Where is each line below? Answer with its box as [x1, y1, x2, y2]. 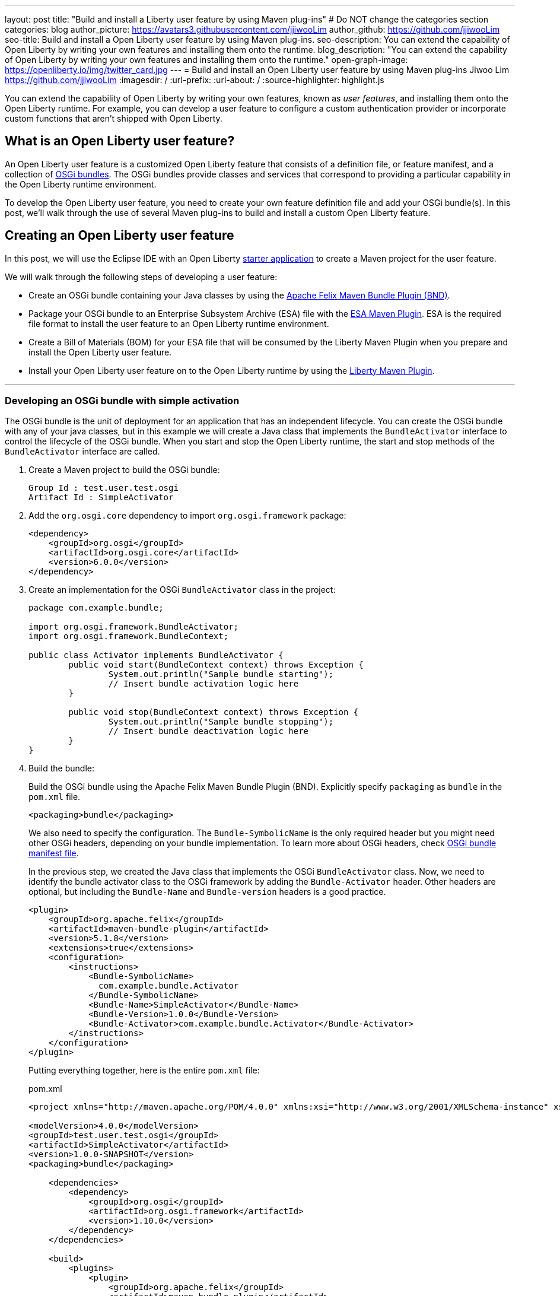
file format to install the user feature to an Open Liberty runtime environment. [28, 318, 329, 329]
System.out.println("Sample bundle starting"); [108, 669, 334, 679]
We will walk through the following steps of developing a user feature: [5, 271, 278, 282]
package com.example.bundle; [28, 603, 164, 613]
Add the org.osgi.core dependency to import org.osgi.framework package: [28, 510, 346, 521]
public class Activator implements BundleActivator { [28, 650, 284, 660]
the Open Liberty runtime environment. [5, 179, 157, 189]
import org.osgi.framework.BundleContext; [28, 631, 229, 641]
